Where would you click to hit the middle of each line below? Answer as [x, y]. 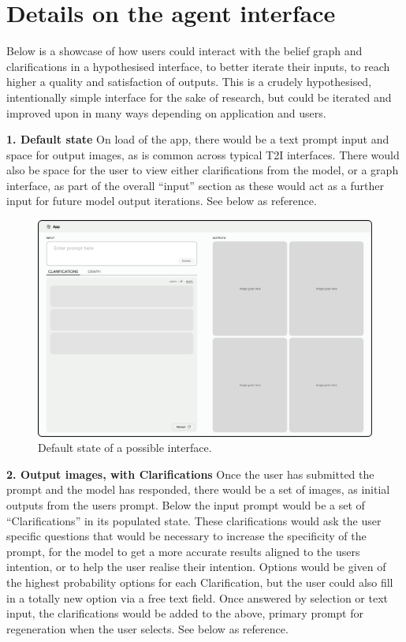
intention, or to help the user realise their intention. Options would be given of [196, 567]
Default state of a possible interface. [125, 448]
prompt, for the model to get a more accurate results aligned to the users [183, 551]
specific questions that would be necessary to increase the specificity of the [186, 536]
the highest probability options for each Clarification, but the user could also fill [200, 582]
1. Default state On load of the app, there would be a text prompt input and [198, 139]
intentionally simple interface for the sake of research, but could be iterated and [199, 97]
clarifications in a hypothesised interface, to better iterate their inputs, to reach [198, 66]
